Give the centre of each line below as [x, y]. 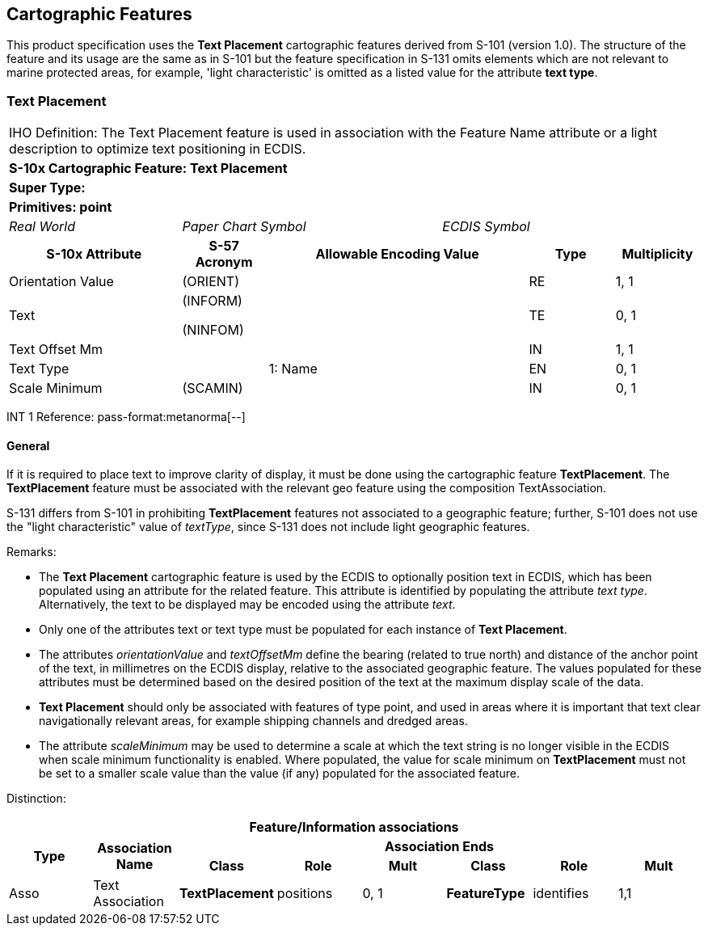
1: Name [293, 369]
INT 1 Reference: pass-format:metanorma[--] [126, 417]
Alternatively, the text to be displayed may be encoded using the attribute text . [247, 605]
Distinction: [36, 799]
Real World [42, 227]
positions [305, 894]
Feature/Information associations [354, 827]
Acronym [224, 262]
